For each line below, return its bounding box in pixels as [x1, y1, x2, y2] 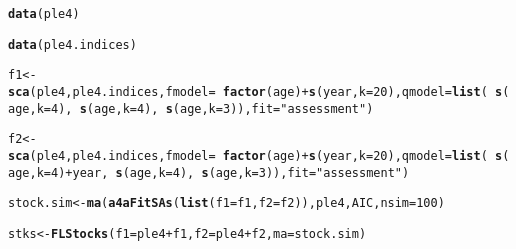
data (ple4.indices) [8, 37, 137, 52]
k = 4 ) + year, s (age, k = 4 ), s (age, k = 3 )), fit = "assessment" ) [36, 165, 410, 180]
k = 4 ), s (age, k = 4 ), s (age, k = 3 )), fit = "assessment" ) [36, 101, 374, 116]
